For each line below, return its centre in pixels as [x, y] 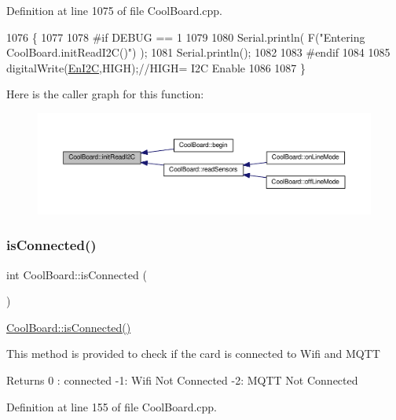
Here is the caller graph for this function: [105, 94]
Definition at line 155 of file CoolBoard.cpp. [112, 406]
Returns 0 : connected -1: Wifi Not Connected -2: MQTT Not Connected [182, 379]
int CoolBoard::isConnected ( [77, 274]
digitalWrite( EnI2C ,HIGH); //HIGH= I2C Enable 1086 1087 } [156, 67]
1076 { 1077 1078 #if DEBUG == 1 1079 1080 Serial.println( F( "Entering [186, 37]
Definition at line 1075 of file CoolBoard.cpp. [115, 10]
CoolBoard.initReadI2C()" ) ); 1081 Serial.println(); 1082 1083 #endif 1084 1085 [198, 52]
